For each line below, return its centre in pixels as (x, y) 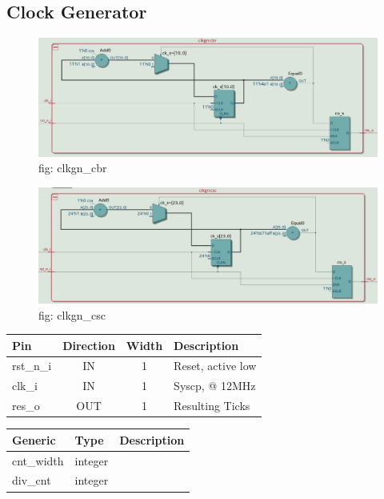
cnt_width (38, 460)
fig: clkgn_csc (72, 314)
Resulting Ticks (212, 406)
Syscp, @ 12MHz (215, 386)
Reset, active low (215, 366)
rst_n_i (32, 366)
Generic (34, 439)
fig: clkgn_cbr (73, 168)
